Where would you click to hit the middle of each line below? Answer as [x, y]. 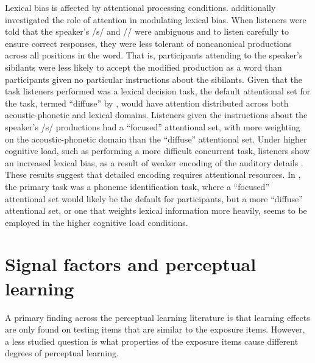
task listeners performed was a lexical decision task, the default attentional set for [158, 91]
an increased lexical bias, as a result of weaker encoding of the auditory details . [154, 162]
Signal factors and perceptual [131, 264]
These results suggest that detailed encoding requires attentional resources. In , [153, 174]
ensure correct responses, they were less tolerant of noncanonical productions [148, 43]
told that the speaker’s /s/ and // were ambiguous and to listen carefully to [147, 31]
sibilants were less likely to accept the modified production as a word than [143, 67]
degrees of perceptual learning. [62, 353]
